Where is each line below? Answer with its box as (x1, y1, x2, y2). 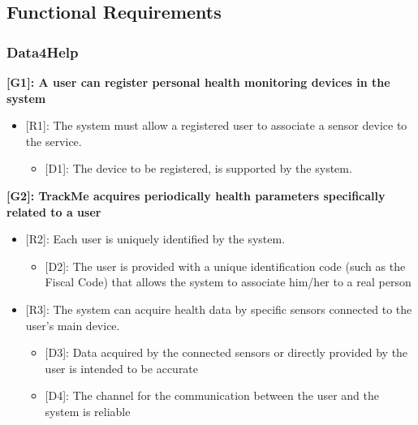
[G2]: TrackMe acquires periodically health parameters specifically (6, 187, 386, 204)
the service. (25, 132, 82, 149)
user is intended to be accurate (45, 359, 199, 376)
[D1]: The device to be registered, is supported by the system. (45, 160, 352, 177)
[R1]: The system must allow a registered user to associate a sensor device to (25, 117, 407, 134)
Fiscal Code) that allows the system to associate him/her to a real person (45, 273, 412, 290)
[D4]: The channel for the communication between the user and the (45, 387, 379, 404)
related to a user (6, 203, 101, 220)
